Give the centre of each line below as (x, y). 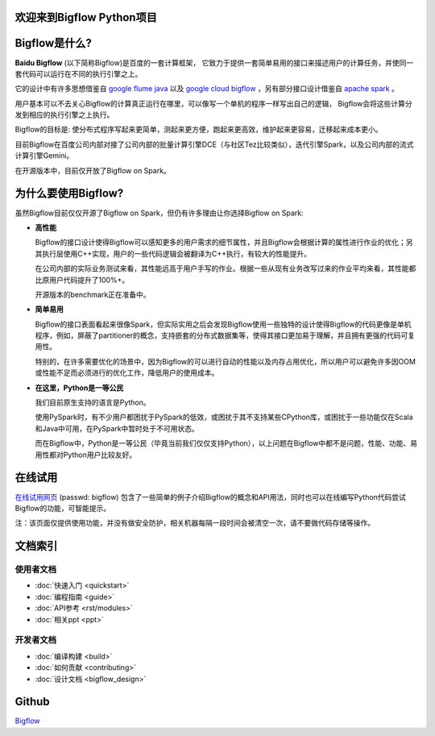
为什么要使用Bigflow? (69, 193)
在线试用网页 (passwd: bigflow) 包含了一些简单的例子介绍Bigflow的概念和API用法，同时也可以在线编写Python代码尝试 (211, 497)
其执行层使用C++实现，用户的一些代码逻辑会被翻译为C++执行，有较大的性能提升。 (173, 253)
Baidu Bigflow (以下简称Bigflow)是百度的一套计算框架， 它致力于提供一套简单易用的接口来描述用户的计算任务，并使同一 (214, 62)
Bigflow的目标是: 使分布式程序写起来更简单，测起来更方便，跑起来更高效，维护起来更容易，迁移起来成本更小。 (199, 130)
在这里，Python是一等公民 (79, 388)
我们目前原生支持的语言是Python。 (93, 402)
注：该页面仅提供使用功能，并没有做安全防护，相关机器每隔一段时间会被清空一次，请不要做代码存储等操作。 (195, 523)
